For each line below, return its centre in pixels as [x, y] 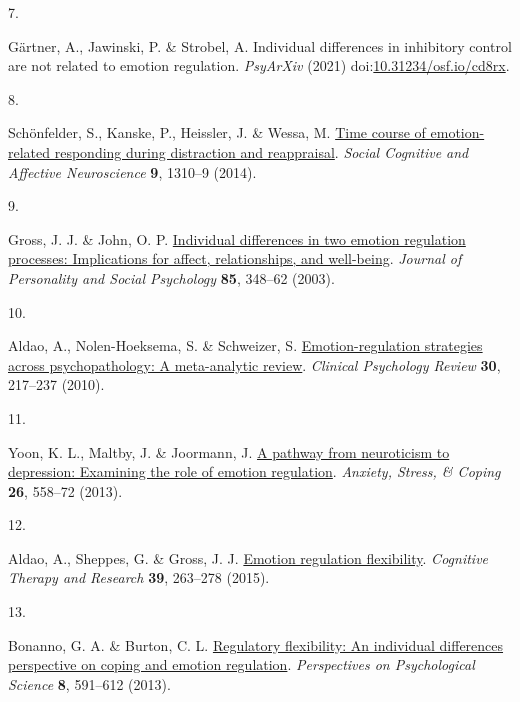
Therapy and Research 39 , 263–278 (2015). [139, 577]
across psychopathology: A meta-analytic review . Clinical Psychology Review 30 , [254, 364]
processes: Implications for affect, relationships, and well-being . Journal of [235, 258]
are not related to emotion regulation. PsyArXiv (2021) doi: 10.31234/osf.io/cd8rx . [259, 65]
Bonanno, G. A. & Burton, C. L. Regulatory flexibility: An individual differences [256, 644]
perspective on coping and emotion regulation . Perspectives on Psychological [241, 664]
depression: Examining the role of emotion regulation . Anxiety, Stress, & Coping [254, 471]
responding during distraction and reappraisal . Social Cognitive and [261, 151]
